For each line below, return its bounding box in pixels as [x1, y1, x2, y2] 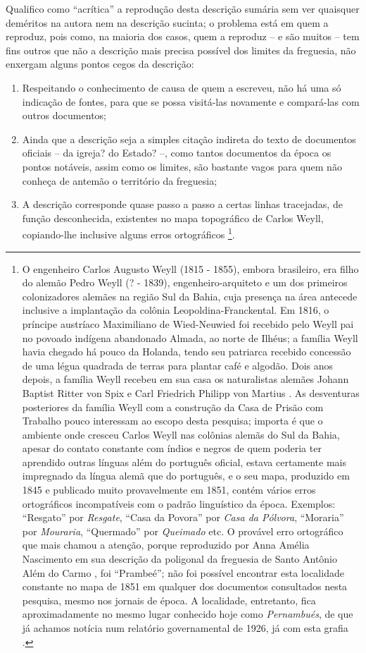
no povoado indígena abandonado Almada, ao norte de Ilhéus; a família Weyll [22, 330, 358, 345]
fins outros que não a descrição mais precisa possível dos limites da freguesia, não [6, 42, 356, 57]
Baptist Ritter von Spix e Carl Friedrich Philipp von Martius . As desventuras [22, 385, 360, 400]
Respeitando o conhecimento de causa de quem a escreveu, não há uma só [22, 80, 341, 94]
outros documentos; [22, 108, 106, 123]
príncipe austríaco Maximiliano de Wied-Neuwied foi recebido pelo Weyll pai [22, 316, 354, 331]
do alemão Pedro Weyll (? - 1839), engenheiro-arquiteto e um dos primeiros [22, 275, 348, 290]
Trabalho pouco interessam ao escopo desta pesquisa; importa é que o [22, 413, 323, 428]
